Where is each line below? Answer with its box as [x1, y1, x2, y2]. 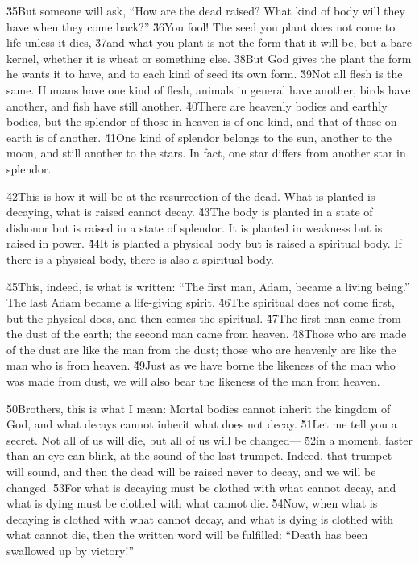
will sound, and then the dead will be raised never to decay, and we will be [6, 463, 376, 480]
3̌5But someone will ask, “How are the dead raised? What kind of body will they [6, 2, 405, 19]
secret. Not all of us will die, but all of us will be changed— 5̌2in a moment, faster [6, 431, 413, 448]
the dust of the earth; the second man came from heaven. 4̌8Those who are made [6, 325, 407, 342]
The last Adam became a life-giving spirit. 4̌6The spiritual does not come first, [6, 294, 395, 311]
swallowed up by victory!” [6, 542, 135, 558]
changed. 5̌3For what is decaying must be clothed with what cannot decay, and [6, 478, 396, 495]
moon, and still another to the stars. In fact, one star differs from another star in [6, 144, 406, 161]
